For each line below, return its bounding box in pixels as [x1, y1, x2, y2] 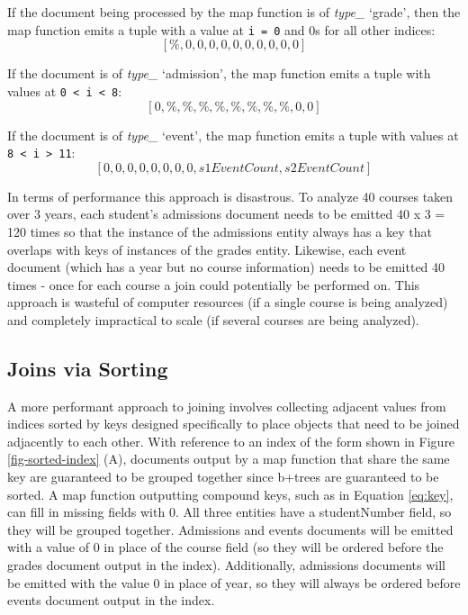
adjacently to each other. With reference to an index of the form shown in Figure [7, 431, 455, 450]
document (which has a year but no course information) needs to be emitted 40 [7, 258, 445, 276]
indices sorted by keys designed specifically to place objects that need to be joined [7, 414, 460, 433]
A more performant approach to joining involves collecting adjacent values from [7, 396, 446, 415]
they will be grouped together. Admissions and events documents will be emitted [7, 520, 454, 538]
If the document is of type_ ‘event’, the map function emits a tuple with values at [7, 125, 459, 144]
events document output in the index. [7, 591, 215, 610]
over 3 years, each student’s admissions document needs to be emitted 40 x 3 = [7, 204, 445, 223]
